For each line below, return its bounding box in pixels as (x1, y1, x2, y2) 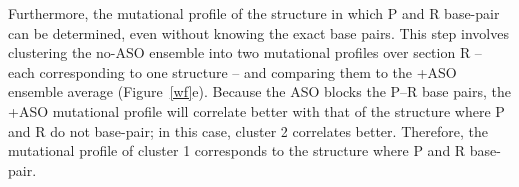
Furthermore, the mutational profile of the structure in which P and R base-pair (8, 3, 500, 23)
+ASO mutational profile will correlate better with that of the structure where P (8, 100, 505, 121)
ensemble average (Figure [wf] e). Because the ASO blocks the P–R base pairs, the (8, 81, 511, 102)
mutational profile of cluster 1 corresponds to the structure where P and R (8, 140, 466, 161)
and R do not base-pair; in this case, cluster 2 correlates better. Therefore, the (8, 120, 488, 141)
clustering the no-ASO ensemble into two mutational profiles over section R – (8, 42, 482, 63)
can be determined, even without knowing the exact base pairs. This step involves (8, 22, 509, 43)
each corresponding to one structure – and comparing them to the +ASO (8, 61, 457, 82)
